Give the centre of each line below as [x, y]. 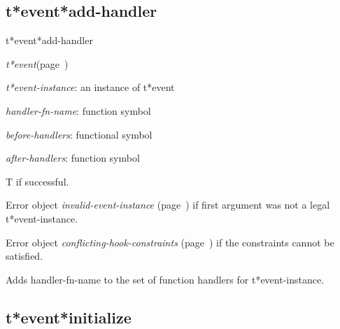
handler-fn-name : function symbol [78, 110]
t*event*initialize [69, 317]
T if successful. [37, 181]
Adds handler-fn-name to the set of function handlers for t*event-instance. [165, 279]
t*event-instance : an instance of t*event [90, 87]
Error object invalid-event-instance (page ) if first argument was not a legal [168, 205]
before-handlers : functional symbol [79, 134]
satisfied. [24, 256]
